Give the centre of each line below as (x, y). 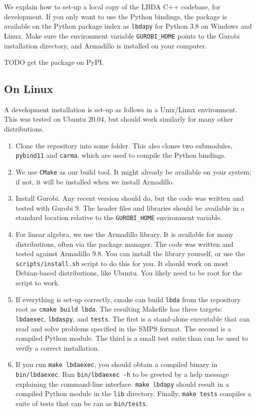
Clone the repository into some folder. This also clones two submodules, (124, 145)
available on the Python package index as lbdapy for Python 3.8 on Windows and (128, 26)
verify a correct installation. (57, 347)
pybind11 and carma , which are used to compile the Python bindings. (121, 155)
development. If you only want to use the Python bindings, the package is (115, 16)
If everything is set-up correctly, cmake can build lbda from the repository (128, 299)
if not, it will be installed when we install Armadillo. (95, 181)
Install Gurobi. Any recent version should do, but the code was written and (129, 198)
